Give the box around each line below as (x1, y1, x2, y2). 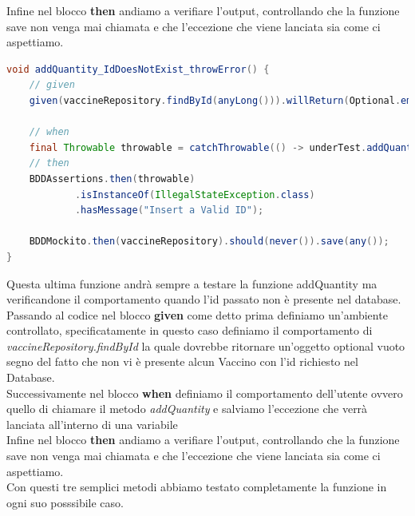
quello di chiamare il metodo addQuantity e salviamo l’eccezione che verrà (6, 400, 368, 417)
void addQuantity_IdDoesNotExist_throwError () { (6, 63, 270, 75)
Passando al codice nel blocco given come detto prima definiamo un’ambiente (6, 306, 388, 323)
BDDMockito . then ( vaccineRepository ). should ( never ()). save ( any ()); (29, 236, 389, 248)
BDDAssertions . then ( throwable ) (29, 173, 196, 185)
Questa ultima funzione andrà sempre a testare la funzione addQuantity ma (6, 275, 377, 292)
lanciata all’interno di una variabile (6, 415, 178, 432)
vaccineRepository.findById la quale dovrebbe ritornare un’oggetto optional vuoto (6, 337, 405, 354)
